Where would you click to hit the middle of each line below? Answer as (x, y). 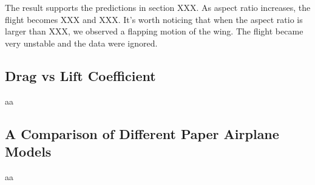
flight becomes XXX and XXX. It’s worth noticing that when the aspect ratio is (154, 19)
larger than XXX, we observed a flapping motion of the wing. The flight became (154, 31)
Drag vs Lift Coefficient (80, 75)
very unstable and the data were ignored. (81, 43)
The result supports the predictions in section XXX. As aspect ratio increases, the (158, 7)
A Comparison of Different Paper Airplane (142, 133)
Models (28, 151)
